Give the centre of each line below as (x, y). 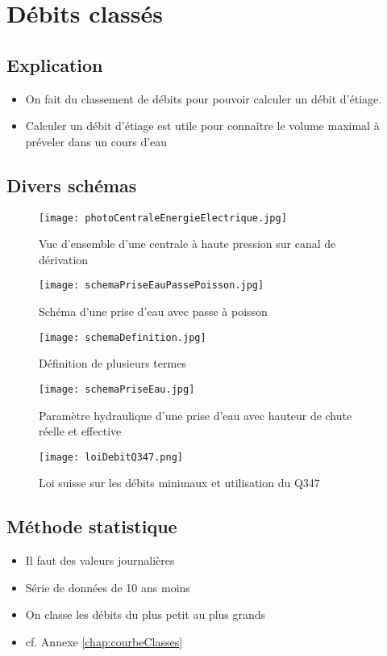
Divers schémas (72, 185)
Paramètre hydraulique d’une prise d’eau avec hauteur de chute (196, 415)
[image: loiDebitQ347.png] (111, 457)
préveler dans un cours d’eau (96, 141)
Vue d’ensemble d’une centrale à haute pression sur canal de (187, 244)
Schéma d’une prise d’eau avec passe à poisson (153, 311)
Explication (55, 64)
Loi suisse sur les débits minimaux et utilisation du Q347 (179, 483)
